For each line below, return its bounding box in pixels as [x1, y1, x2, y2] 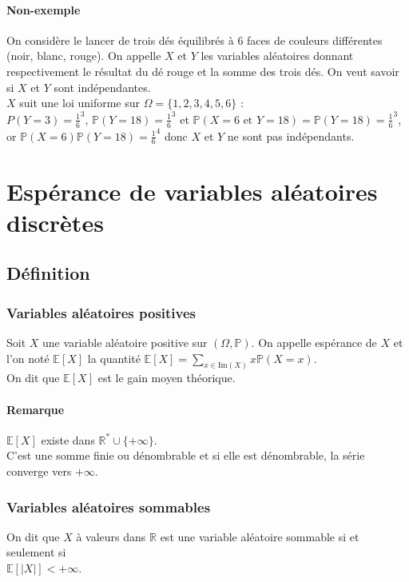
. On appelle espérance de [251, 334, 377, 351]
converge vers [6, 463, 72, 480]
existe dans [41, 431, 95, 448]
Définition [6, 261, 90, 285]
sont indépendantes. [54, 78, 151, 95]
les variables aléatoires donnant [201, 47, 354, 64]
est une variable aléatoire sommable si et [160, 528, 359, 544]
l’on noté [6, 349, 50, 366]
